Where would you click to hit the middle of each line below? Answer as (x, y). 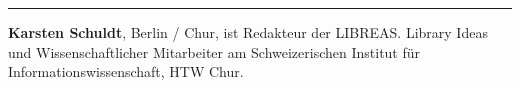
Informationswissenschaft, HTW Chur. (126, 71)
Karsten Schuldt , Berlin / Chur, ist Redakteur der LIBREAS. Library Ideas (248, 32)
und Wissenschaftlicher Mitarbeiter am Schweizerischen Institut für (214, 51)
